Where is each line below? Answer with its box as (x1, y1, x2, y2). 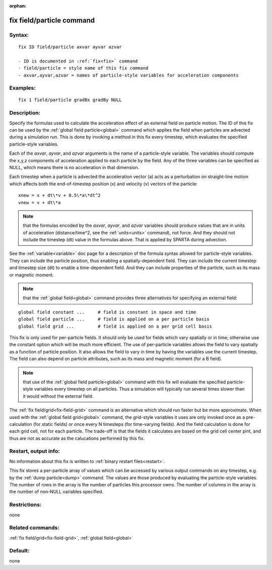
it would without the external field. (23, 393, 94, 399)
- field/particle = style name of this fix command (18, 66, 149, 71)
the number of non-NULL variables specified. (9, 489, 103, 495)
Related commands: (9, 524, 60, 531)
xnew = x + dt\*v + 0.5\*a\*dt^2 (18, 193, 101, 199)
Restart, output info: (9, 448, 60, 455)
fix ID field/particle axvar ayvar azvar (18, 44, 122, 50)
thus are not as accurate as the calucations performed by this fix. (9, 435, 145, 441)
